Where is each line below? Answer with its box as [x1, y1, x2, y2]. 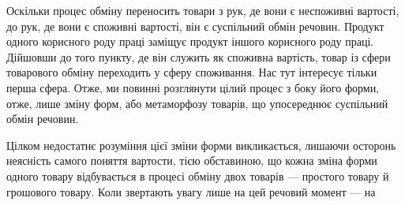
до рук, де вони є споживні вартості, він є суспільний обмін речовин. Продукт [6, 17, 384, 34]
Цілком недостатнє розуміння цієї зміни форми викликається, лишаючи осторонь [6, 136, 396, 153]
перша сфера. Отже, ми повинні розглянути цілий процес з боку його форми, [6, 79, 380, 95]
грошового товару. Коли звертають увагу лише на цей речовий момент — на [6, 183, 376, 199]
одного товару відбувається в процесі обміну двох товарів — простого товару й [6, 167, 389, 184]
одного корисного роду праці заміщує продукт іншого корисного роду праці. [6, 33, 374, 50]
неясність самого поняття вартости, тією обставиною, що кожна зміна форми [6, 152, 377, 169]
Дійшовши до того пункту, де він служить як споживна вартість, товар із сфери [6, 48, 391, 65]
